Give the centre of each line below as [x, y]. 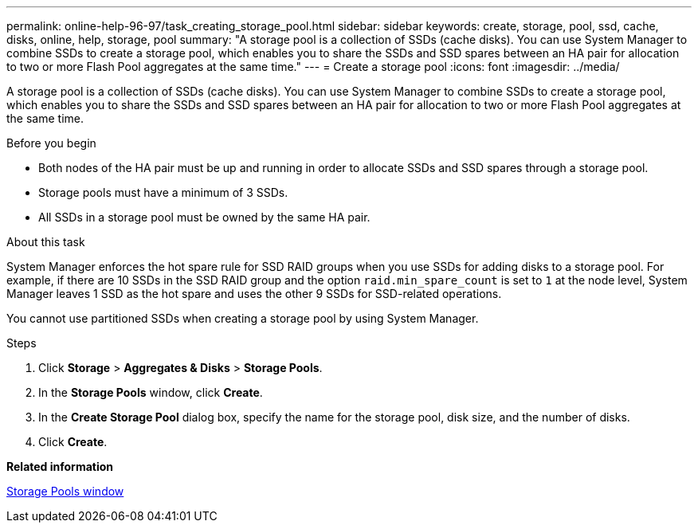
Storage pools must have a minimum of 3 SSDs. [163, 192]
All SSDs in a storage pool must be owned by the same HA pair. [204, 217]
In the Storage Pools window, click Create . [151, 392]
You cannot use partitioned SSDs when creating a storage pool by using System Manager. [243, 318]
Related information [60, 466]
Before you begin [51, 143]
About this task [46, 242]
